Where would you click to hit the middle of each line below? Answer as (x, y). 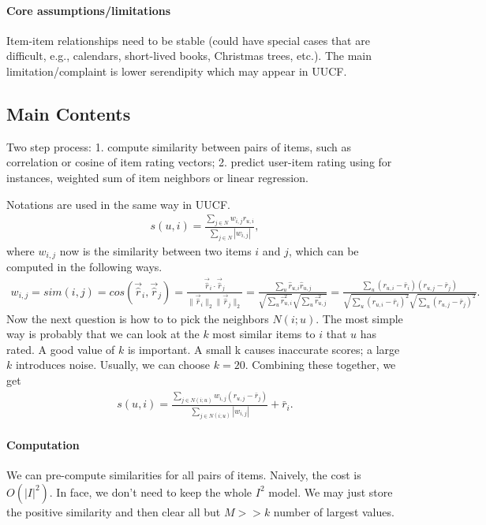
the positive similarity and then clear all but (114, 511)
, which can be (323, 250)
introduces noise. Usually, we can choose (113, 365)
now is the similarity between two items (155, 250)
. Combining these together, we (320, 365)
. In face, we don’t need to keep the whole (151, 491)
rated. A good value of (61, 349)
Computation (43, 445)
